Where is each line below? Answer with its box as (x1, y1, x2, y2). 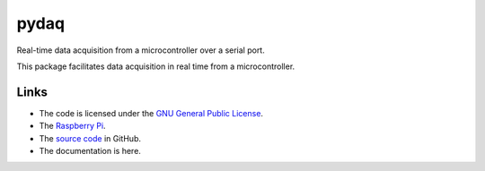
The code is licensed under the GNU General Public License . (39, 107, 264, 118)
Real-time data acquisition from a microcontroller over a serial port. (16, 45, 265, 56)
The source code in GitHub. (39, 133, 141, 143)
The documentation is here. (39, 146, 141, 157)
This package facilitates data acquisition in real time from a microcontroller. (16, 61, 295, 72)
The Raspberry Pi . (39, 121, 107, 132)
